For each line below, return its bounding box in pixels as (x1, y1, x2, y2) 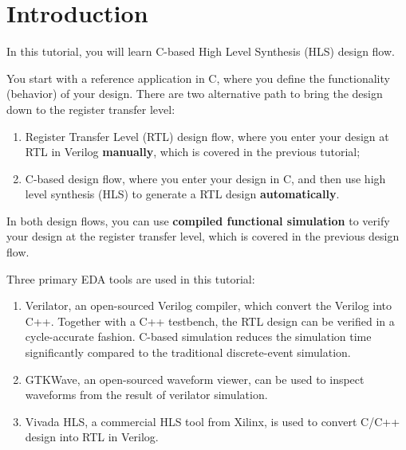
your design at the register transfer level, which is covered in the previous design (6, 228, 400, 245)
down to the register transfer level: (6, 100, 175, 117)
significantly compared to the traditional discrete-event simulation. (25, 344, 351, 361)
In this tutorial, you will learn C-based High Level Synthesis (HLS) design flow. (6, 43, 395, 60)
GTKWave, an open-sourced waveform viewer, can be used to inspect (25, 370, 365, 387)
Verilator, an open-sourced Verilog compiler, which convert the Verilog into (25, 297, 392, 314)
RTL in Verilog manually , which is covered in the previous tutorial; (25, 143, 361, 160)
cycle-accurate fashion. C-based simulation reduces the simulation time (25, 328, 372, 345)
